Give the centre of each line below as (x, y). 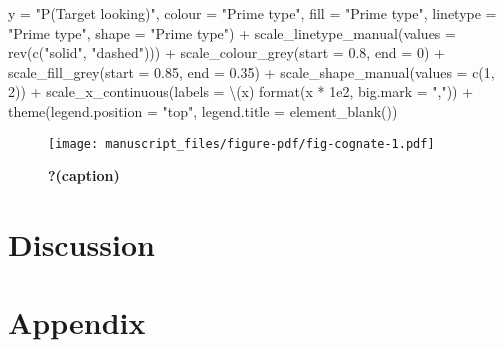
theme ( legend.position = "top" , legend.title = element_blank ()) (203, 110)
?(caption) (84, 175)
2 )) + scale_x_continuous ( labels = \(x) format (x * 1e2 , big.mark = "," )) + (241, 91)
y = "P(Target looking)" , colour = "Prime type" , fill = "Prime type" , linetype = (252, 13)
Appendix (77, 322)
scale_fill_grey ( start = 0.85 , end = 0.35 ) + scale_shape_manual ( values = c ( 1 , (251, 71)
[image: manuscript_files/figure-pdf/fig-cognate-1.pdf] (241, 143)
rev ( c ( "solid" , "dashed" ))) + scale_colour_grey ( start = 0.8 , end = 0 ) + (226, 52)
